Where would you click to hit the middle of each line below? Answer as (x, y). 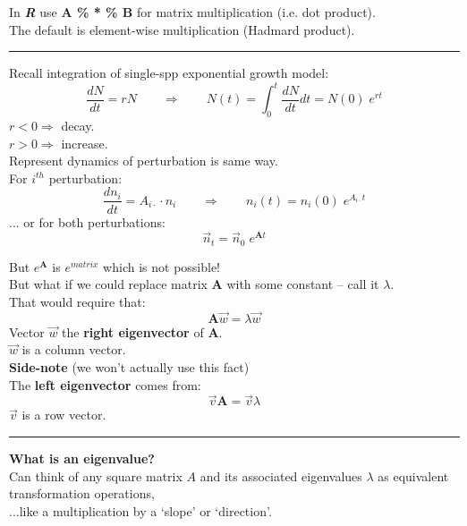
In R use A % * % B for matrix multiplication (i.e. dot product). (192, 12)
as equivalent (413, 475)
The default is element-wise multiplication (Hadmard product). (182, 29)
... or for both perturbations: (87, 221)
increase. (85, 143)
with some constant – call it (303, 284)
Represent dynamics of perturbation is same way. (144, 161)
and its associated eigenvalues (281, 475)
